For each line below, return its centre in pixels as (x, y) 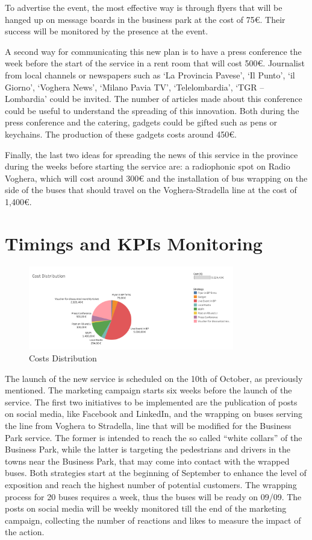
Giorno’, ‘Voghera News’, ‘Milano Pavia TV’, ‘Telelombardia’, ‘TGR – (135, 87)
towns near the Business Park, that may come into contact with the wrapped (147, 461)
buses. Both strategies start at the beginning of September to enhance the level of (156, 473)
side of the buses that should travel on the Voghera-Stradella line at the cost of (151, 190)
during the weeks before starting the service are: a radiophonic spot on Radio (148, 166)
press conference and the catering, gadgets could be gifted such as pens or (141, 122)
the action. (25, 532)
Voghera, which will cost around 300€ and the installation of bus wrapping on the (156, 178)
